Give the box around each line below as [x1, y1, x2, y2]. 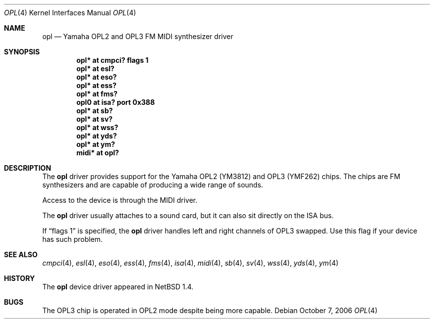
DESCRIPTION [4, 164, 52, 172]
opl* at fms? [76, 90, 118, 98]
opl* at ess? [76, 81, 116, 90]
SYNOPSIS [4, 47, 40, 56]
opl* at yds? [76, 132, 117, 140]
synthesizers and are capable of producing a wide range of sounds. [42, 181, 264, 189]
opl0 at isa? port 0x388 [76, 98, 155, 106]
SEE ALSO [4, 250, 38, 259]
